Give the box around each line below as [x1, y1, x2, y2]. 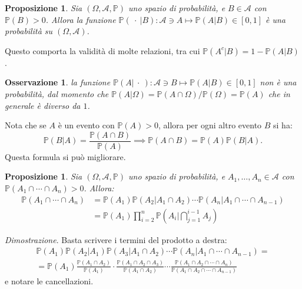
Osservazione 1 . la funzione [5, 76, 111, 88]
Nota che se [5, 119, 47, 131]
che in [268, 87, 290, 99]
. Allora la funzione [45, 13, 116, 25]
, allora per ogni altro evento [158, 119, 262, 131]
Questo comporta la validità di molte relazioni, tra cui [5, 44, 200, 57]
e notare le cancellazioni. [5, 274, 94, 287]
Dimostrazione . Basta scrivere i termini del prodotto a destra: [5, 233, 227, 245]
